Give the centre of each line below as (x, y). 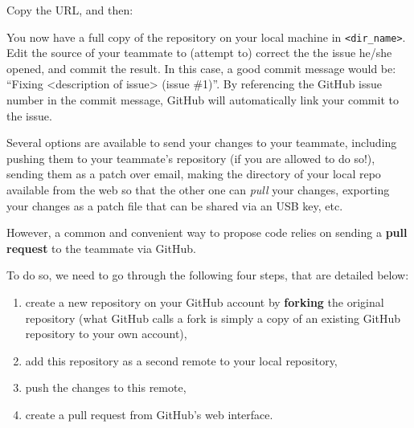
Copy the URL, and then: (70, 10)
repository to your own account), (106, 334)
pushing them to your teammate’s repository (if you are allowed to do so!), (191, 158)
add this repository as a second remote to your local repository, (181, 360)
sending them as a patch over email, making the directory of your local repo (194, 174)
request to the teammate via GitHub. (101, 248)
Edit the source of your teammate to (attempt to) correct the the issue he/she (199, 53)
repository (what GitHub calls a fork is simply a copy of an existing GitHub (213, 318)
